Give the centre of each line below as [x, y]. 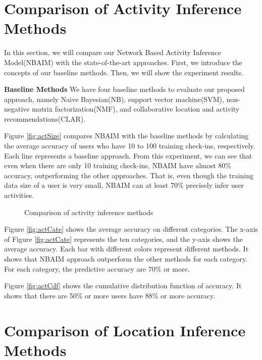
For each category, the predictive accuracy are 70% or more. [97, 268]
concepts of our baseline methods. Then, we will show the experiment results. [124, 72]
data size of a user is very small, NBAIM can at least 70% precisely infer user [124, 185]
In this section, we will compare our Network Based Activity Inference [113, 52]
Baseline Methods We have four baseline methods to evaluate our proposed [124, 89]
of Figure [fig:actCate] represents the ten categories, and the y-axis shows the [123, 239]
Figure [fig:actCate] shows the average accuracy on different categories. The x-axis [131, 229]
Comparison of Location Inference [125, 330]
